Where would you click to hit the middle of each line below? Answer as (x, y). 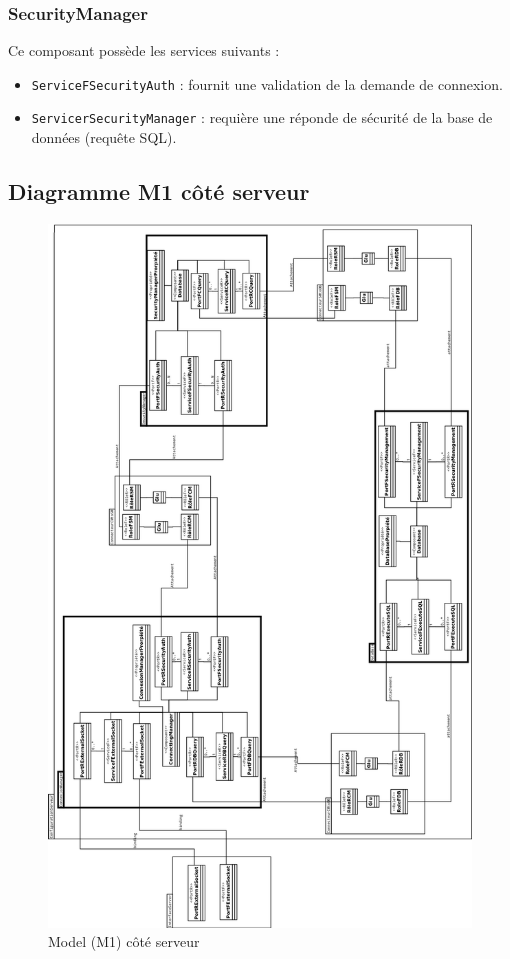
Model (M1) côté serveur (124, 941)
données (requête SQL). (104, 137)
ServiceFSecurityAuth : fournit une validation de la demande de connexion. (267, 83)
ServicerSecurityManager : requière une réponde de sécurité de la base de (262, 117)
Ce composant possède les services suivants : (144, 50)
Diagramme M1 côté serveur (159, 191)
